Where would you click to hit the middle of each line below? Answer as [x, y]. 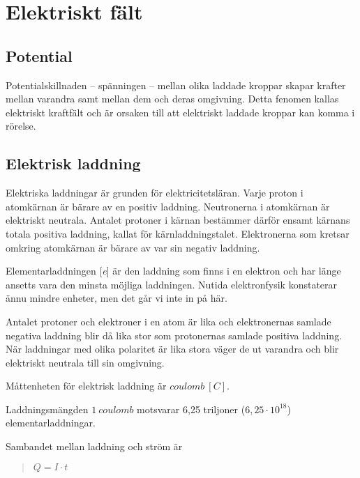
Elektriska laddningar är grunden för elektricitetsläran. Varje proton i [155, 193]
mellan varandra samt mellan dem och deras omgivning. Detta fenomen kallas [172, 99]
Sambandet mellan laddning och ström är [94, 446]
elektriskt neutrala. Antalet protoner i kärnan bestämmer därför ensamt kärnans [178, 220]
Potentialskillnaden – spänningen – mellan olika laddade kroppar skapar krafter [176, 85]
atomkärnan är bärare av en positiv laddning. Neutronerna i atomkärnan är [168, 206]
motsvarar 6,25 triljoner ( [191, 409]
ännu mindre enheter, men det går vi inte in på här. [117, 298]
